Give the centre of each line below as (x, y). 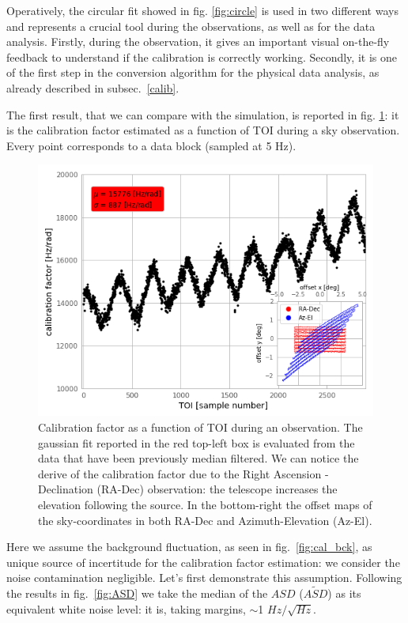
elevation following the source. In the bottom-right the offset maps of (205, 504)
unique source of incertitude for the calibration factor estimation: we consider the (203, 562)
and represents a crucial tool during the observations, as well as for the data (191, 26)
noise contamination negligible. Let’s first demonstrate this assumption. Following (204, 578)
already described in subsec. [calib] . (93, 87)
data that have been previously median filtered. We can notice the (198, 458)
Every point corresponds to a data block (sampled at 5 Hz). (151, 145)
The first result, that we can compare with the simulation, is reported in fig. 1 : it (203, 114)
